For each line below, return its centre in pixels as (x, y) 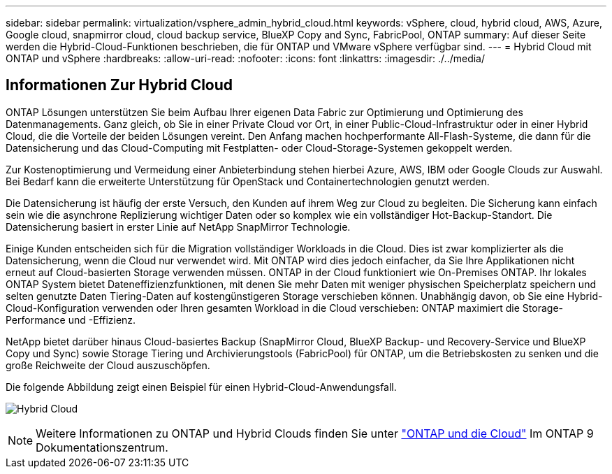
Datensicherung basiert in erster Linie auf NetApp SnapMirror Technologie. (178, 227)
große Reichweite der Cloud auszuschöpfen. (108, 365)
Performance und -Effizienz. (71, 319)
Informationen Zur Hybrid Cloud (119, 85)
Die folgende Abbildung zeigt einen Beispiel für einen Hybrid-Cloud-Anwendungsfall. (201, 387)
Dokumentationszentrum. (102, 447)
